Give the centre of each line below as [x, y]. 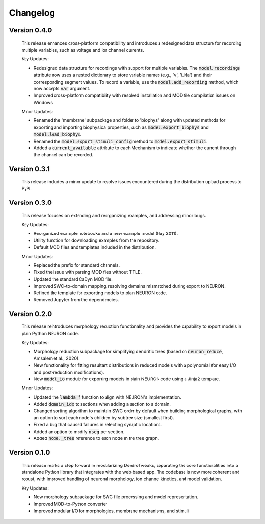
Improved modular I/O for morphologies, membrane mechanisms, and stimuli [111, 511]
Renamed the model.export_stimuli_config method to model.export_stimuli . [121, 141]
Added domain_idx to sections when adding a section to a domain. [102, 404]
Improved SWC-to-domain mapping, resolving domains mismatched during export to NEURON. [130, 286]
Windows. [44, 102]
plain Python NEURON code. [50, 333]
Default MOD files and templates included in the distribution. [94, 247]
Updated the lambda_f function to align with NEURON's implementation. [107, 397]
